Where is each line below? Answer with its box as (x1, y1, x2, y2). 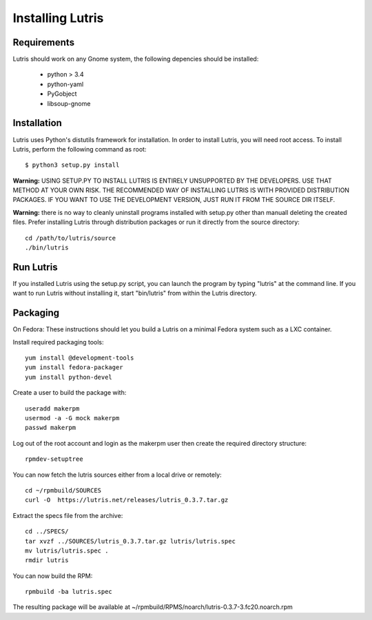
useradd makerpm (25, 404, 80, 413)
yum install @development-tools (25, 354, 134, 362)
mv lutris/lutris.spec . (25, 546, 109, 555)
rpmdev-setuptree (25, 455, 83, 463)
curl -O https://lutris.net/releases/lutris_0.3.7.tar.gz (25, 496, 229, 504)
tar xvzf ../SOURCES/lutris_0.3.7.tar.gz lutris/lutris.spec (25, 537, 236, 545)
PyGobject (47, 90, 77, 98)
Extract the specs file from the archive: (12, 511, 123, 519)
